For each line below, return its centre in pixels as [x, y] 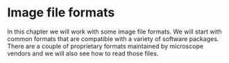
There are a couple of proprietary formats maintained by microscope [105, 46]
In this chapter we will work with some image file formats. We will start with [114, 32]
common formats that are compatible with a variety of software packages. [113, 38]
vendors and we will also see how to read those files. [83, 53]
